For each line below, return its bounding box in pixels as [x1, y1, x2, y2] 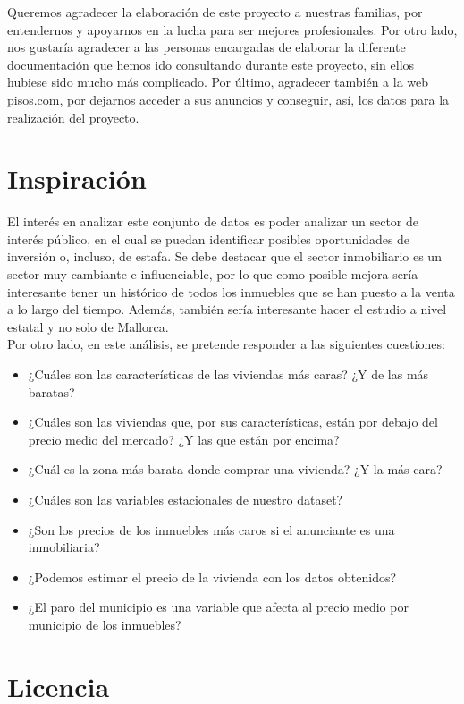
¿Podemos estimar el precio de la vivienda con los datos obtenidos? [28, 567, 397, 586]
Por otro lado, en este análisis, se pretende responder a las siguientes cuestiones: [7, 335, 445, 353]
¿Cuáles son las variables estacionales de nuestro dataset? [28, 490, 343, 508]
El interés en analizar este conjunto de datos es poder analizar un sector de [7, 212, 419, 231]
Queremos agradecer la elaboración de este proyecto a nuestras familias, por [7, 3, 423, 21]
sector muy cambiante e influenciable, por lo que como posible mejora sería [7, 265, 418, 284]
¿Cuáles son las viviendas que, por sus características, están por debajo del [28, 412, 438, 431]
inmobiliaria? [28, 538, 100, 556]
